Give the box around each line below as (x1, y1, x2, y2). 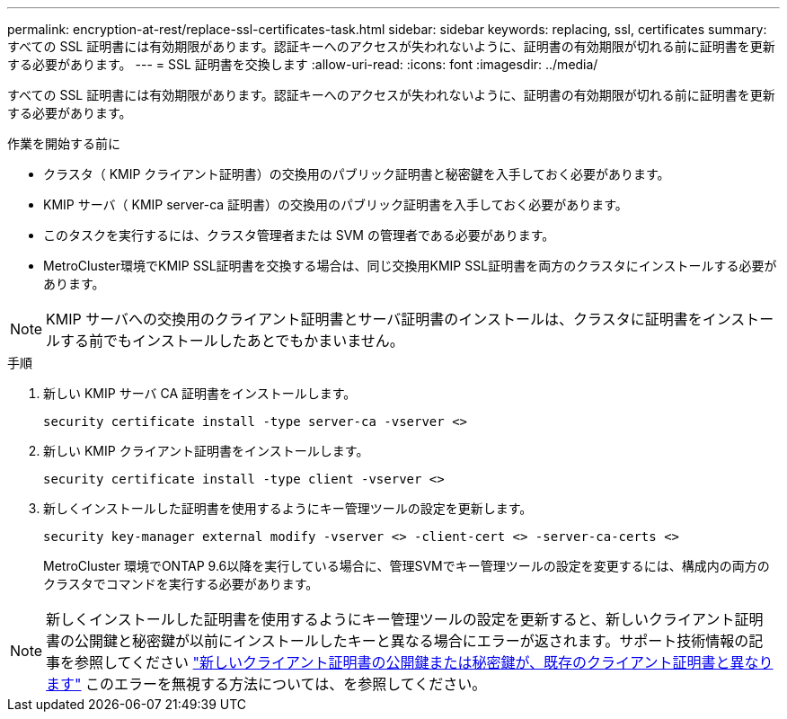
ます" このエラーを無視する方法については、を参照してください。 (46, 675, 487, 693)
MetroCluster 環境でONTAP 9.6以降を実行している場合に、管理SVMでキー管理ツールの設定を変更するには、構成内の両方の (43, 558, 770, 573)
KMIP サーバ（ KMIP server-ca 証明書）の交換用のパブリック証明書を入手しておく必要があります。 (43, 197, 628, 212)
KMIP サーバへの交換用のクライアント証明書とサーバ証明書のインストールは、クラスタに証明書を (46, 310, 703, 328)
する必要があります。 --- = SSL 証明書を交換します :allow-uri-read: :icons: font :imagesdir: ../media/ (7, 57, 598, 72)
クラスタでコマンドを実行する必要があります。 (43, 576, 319, 591)
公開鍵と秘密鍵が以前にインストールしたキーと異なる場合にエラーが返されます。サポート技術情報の (75, 632, 749, 650)
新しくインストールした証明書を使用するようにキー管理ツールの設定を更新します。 (43, 501, 533, 516)
